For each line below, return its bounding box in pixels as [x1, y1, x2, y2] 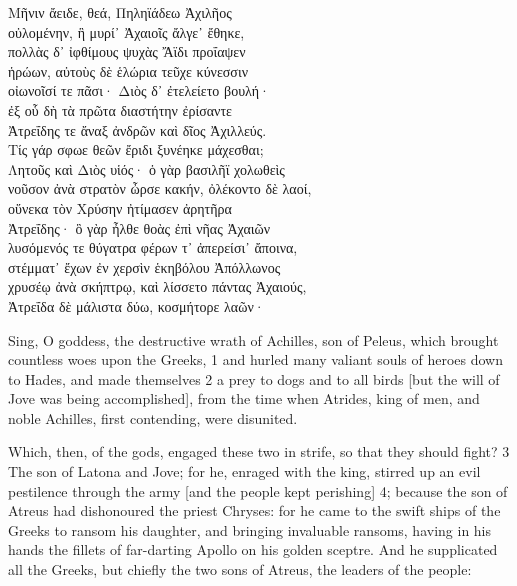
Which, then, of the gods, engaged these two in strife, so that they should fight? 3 [8, 441, 510, 462]
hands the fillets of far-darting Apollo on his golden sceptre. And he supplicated [8, 539, 498, 560]
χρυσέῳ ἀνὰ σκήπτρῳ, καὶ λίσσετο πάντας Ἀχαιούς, [8, 276, 307, 297]
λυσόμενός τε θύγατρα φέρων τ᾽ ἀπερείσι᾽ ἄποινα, [8, 237, 298, 258]
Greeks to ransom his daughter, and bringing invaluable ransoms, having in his [8, 519, 492, 540]
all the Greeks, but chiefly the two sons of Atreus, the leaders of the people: [8, 559, 472, 580]
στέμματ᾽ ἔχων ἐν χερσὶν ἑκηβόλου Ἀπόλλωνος [8, 256, 281, 277]
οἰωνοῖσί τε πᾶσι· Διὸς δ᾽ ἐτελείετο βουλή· [8, 80, 270, 101]
